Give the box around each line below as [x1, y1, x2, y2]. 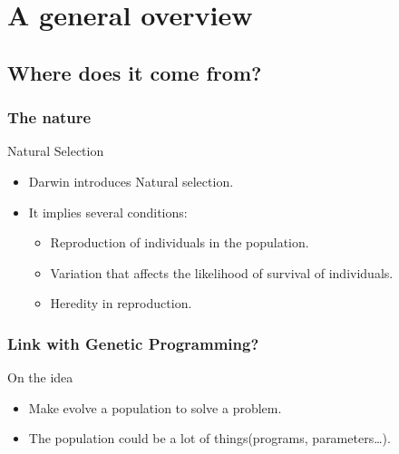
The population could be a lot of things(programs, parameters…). [28, 429, 391, 448]
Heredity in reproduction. [50, 294, 192, 313]
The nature [7, 106, 92, 129]
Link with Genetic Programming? [7, 332, 259, 354]
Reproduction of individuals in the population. [50, 233, 309, 252]
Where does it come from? [7, 58, 262, 86]
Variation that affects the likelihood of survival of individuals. [50, 263, 394, 282]
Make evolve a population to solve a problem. [28, 398, 282, 417]
